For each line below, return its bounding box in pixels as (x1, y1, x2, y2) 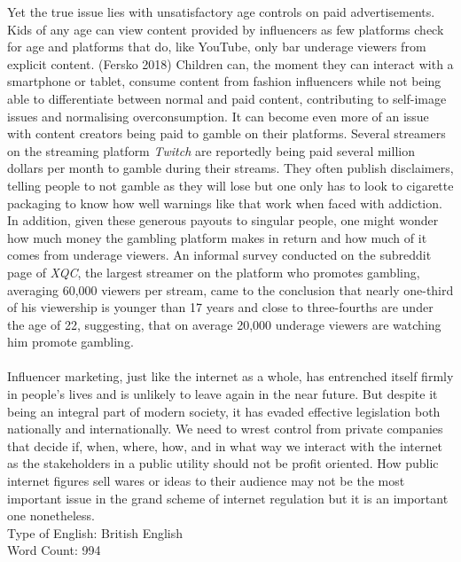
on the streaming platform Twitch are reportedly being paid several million (7, 141, 415, 160)
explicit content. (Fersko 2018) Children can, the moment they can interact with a (7, 54, 454, 73)
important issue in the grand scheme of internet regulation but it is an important (7, 488, 449, 507)
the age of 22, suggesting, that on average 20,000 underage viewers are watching (7, 315, 441, 333)
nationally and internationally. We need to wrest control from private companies (7, 419, 443, 438)
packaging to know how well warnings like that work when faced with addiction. (7, 193, 442, 212)
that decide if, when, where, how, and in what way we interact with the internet (7, 436, 442, 455)
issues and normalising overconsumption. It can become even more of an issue (7, 106, 429, 125)
